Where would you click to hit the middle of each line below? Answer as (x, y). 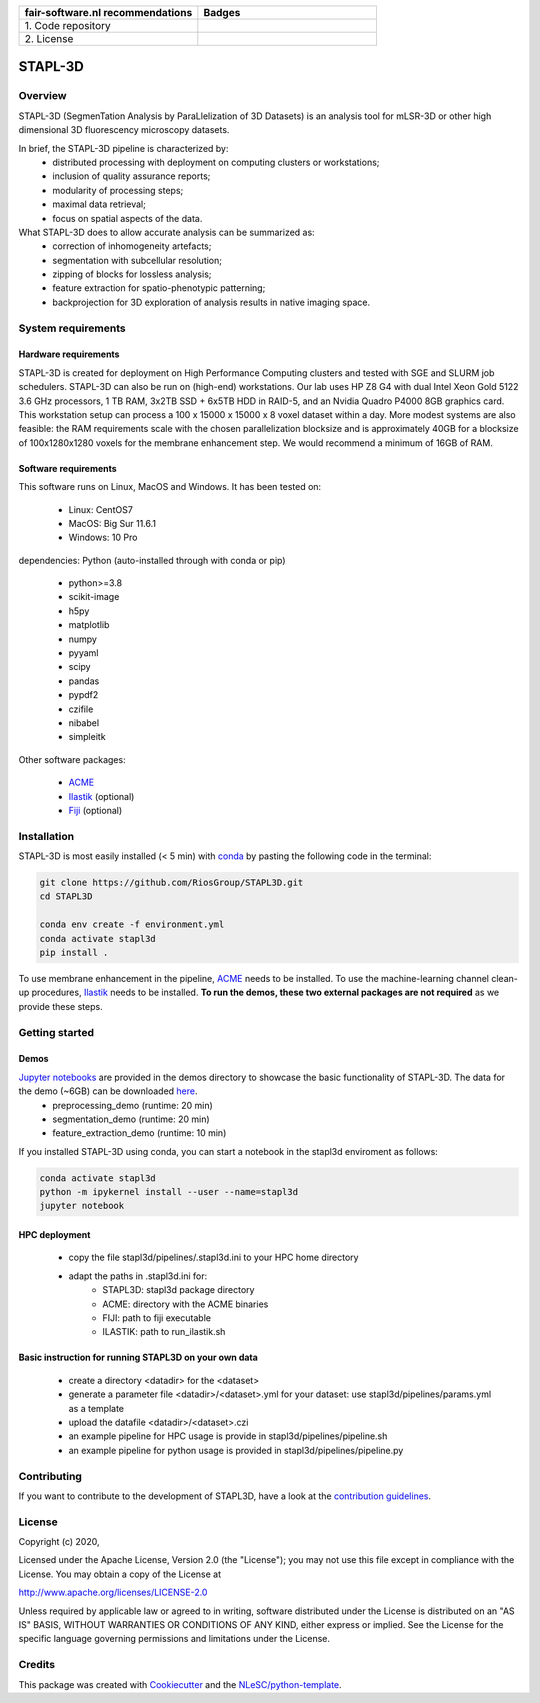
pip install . (74, 953)
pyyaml (83, 653)
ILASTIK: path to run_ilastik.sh (164, 1332)
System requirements (72, 328)
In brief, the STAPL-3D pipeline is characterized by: (123, 148)
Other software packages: (72, 759)
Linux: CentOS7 (101, 509)
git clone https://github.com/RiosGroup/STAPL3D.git (171, 883)
